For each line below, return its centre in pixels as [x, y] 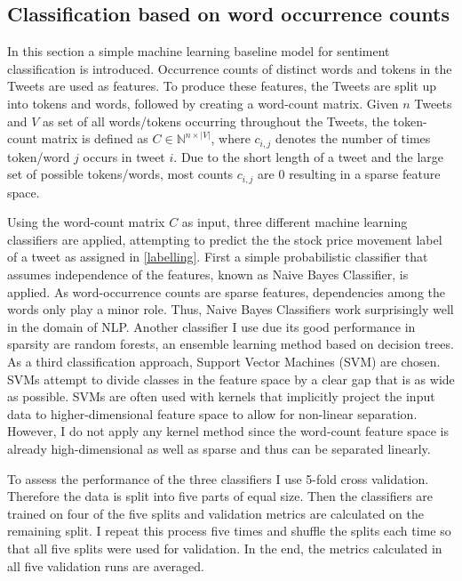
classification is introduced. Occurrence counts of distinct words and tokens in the [230, 68]
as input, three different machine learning [295, 222]
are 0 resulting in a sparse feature [349, 174]
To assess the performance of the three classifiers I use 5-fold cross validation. [218, 478]
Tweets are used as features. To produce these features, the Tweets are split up [222, 86]
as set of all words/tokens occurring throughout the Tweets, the [216, 121]
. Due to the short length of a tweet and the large [308, 156]
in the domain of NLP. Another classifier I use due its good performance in [211, 326]
